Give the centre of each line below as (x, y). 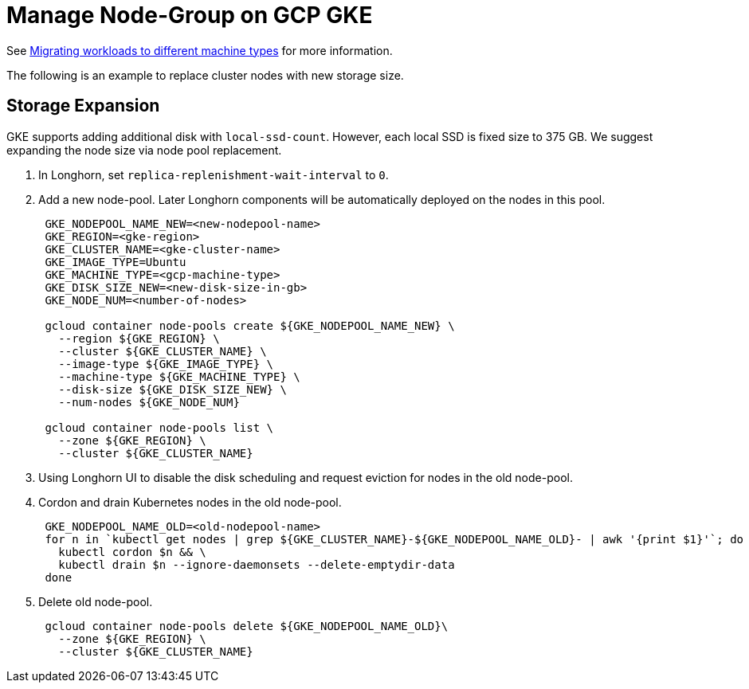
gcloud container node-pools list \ (159, 427)
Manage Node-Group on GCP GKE (190, 15)
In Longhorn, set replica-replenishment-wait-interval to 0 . (214, 174)
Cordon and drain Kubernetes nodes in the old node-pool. (190, 502)
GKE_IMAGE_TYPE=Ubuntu (116, 262)
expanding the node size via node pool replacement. (144, 150)
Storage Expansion (83, 106)
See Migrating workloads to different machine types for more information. (200, 50)
